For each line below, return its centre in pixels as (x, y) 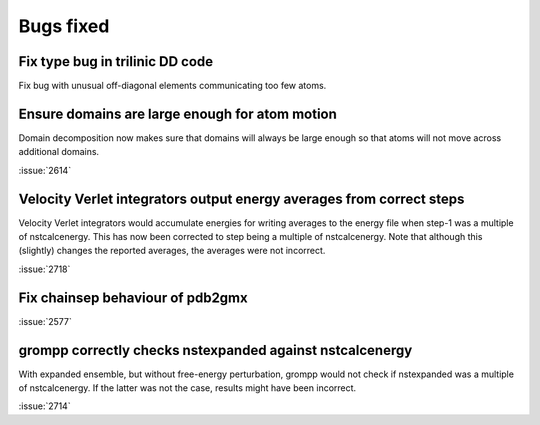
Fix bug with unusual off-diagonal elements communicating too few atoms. (172, 86)
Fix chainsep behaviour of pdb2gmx (133, 297)
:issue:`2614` (45, 170)
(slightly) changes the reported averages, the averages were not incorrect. (172, 251)
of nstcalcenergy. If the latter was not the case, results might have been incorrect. (187, 388)
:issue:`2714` (44, 406)
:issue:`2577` (45, 321)
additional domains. (59, 152)
